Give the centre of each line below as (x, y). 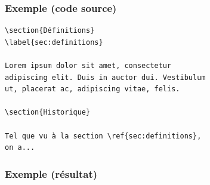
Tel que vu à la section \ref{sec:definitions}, (103, 136)
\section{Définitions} (50, 31)
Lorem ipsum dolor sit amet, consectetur (88, 66)
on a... (20, 148)
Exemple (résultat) (51, 173)
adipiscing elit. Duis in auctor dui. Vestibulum (105, 77)
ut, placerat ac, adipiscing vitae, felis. (92, 89)
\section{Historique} (48, 112)
